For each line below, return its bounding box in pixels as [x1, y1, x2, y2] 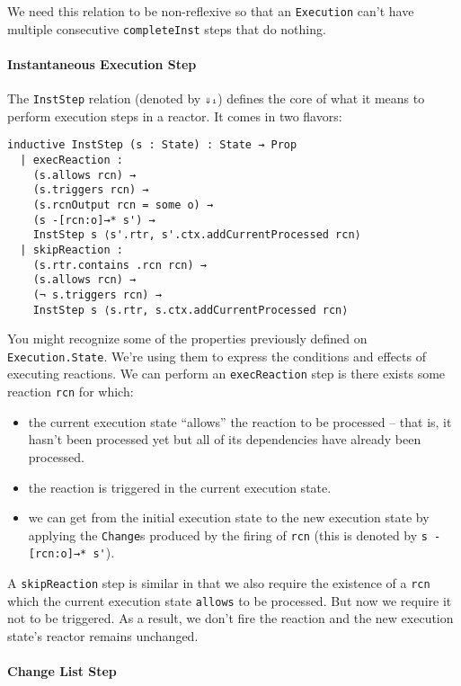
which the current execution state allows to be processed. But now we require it [7, 591, 452, 610]
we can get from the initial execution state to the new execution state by [28, 508, 430, 527]
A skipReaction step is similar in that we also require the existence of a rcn [7, 574, 430, 592]
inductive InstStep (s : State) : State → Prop [7, 138, 297, 152]
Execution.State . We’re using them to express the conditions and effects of [7, 346, 426, 365]
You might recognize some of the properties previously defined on [7, 329, 368, 348]
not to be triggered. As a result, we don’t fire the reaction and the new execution [7, 609, 454, 628]
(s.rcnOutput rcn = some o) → [32, 198, 214, 211]
